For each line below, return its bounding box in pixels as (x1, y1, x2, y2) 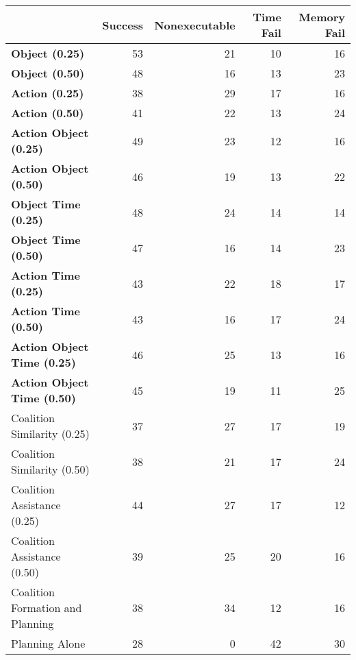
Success (102, 16, 144, 33)
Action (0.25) (11, 85, 84, 101)
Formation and (11, 600, 82, 615)
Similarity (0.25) (11, 426, 90, 441)
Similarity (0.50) (11, 461, 90, 477)
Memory (298, 9, 345, 25)
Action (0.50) (11, 105, 84, 121)
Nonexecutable (154, 16, 236, 33)
